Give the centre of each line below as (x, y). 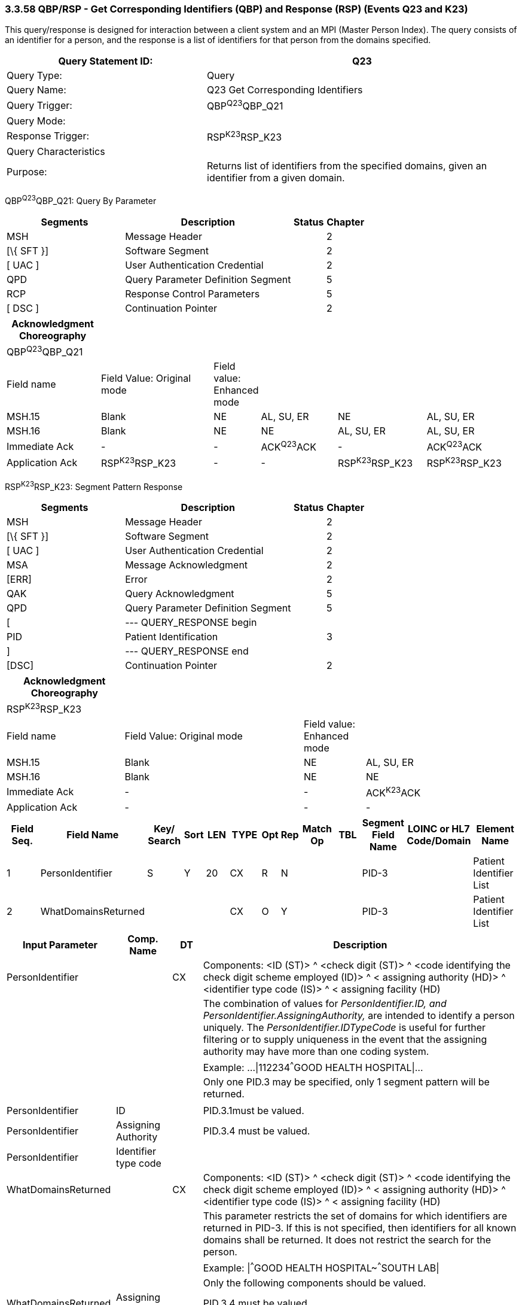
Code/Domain (439, 840)
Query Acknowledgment (180, 594)
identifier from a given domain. (276, 178)
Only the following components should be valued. (315, 1283)
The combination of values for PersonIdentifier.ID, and (325, 1003)
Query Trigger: (39, 106)
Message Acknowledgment (187, 565)
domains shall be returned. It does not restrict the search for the (347, 1240)
